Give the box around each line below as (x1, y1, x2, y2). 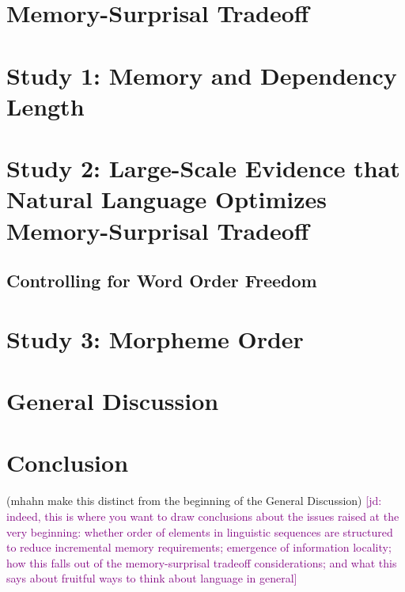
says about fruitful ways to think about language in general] (6, 570, 297, 586)
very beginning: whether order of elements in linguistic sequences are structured (6, 523, 393, 540)
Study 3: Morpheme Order (6, 322, 304, 355)
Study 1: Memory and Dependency (6, 59, 397, 91)
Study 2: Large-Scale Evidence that (6, 152, 400, 184)
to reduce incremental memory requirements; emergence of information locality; (6, 539, 392, 556)
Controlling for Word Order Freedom (6, 268, 317, 293)
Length (6, 89, 85, 122)
